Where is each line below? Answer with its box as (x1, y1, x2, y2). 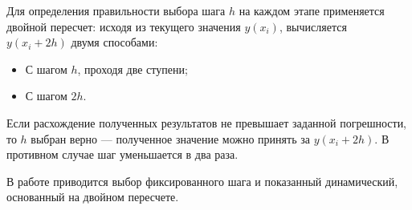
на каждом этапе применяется (239, 2, 385, 18)
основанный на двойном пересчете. (6, 188, 179, 205)
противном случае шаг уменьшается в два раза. (6, 146, 239, 163)
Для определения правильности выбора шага (6, 2, 226, 18)
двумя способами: (71, 34, 158, 50)
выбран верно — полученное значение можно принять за (31, 130, 310, 147)
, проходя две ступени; (77, 60, 188, 77)
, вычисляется (279, 18, 347, 34)
